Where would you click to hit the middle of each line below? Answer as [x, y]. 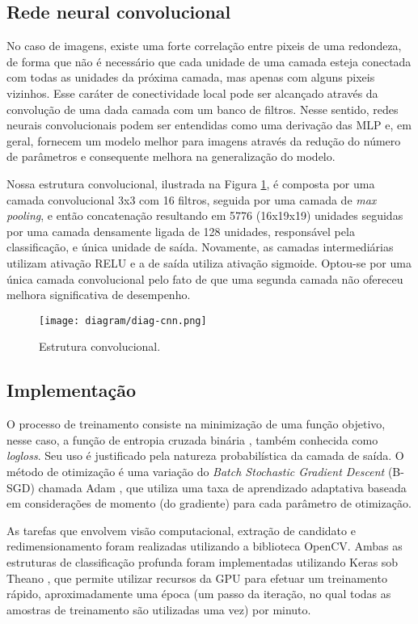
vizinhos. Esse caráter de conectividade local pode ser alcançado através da [192, 93]
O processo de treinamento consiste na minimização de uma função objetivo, [196, 424]
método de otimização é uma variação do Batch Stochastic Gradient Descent [196, 471]
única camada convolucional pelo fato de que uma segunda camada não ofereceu [205, 278]
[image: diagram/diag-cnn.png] [123, 320]
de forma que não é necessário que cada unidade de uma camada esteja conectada [209, 61]
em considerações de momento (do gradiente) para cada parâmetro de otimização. [209, 503]
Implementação [72, 390]
